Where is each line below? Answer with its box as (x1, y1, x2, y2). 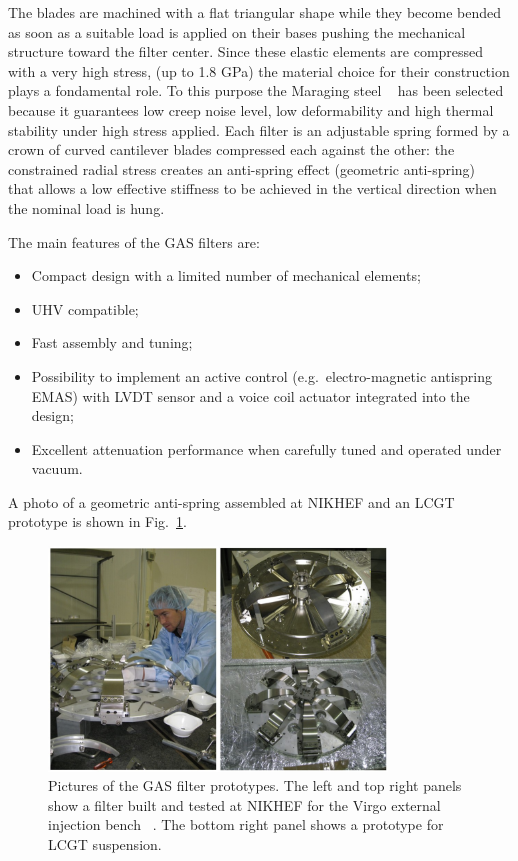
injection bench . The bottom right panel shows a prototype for (48, 814, 444, 835)
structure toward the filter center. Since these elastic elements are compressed (8, 41, 484, 62)
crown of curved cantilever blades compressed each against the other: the (8, 139, 455, 160)
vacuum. (31, 458, 83, 479)
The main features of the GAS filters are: (8, 231, 260, 252)
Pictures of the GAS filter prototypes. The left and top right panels (48, 775, 462, 796)
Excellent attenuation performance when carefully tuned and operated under (31, 438, 502, 459)
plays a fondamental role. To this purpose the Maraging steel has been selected (8, 80, 504, 101)
